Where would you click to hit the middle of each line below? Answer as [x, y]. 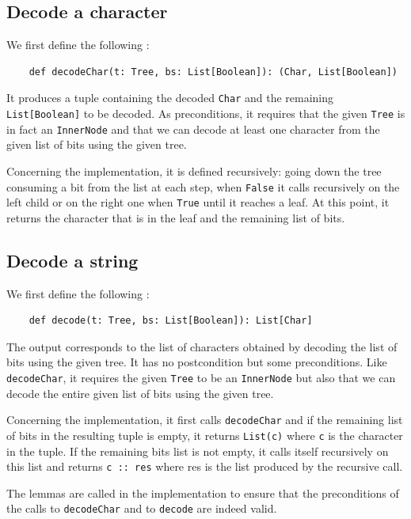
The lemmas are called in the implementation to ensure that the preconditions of [203, 492]
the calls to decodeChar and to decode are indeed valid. [142, 508]
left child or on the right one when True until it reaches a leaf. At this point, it [198, 202]
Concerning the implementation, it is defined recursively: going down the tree [194, 170]
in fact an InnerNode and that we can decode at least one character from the [193, 129]
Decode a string [72, 260]
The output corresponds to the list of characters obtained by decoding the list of [202, 346]
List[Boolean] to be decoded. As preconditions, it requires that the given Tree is [206, 114]
